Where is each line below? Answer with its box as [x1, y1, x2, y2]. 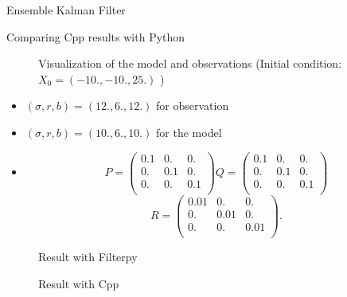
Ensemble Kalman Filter [6, 2, 126, 18]
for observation [156, 97, 229, 114]
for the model [156, 123, 222, 140]
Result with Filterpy [38, 248, 138, 264]
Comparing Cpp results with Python [6, 28, 185, 45]
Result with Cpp [38, 275, 119, 291]
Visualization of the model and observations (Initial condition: [38, 55, 342, 72]
